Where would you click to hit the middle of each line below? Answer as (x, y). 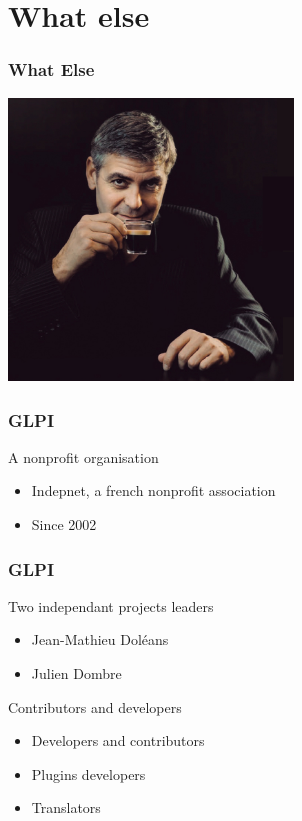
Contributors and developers (95, 706)
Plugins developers (88, 773)
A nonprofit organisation (83, 456)
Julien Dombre (76, 673)
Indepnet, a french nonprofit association (153, 490)
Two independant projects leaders (111, 605)
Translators (66, 807)
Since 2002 (64, 524)
